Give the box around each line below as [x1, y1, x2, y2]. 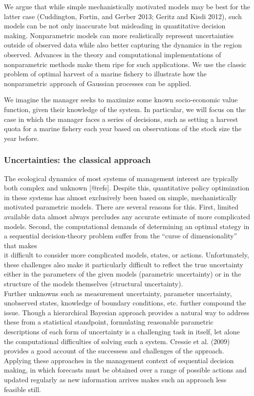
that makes [4, 240, 37, 250]
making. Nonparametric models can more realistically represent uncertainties [4, 30, 234, 40]
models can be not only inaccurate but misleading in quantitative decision [4, 21, 226, 31]
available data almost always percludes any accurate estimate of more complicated [4, 211, 250, 221]
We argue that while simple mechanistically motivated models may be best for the [4, 1, 250, 11]
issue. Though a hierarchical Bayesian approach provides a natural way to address [4, 307, 250, 317]
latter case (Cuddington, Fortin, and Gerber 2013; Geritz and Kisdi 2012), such [4, 11, 242, 21]
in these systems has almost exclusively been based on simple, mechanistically [4, 192, 237, 202]
